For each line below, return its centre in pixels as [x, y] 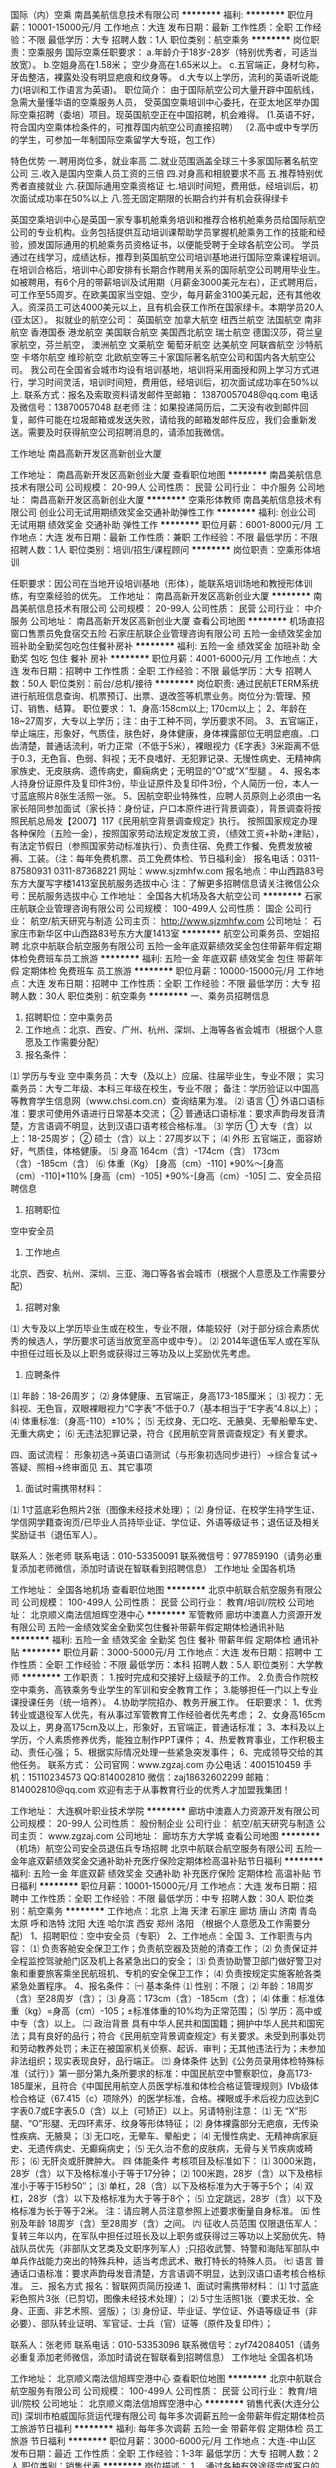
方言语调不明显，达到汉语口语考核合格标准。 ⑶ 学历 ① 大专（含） [166, 1126]
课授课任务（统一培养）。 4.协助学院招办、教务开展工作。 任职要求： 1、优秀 [166, 1702]
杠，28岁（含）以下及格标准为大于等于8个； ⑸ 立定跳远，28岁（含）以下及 [166, 2198]
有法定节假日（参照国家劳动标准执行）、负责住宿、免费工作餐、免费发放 [157, 846]
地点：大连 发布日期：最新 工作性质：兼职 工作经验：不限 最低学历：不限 [168, 537]
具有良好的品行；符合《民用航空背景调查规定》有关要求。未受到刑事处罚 [176, 2036]
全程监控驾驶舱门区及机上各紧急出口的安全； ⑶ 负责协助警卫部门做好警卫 [161, 1961]
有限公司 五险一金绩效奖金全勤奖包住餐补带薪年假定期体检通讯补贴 [147, 1627]
